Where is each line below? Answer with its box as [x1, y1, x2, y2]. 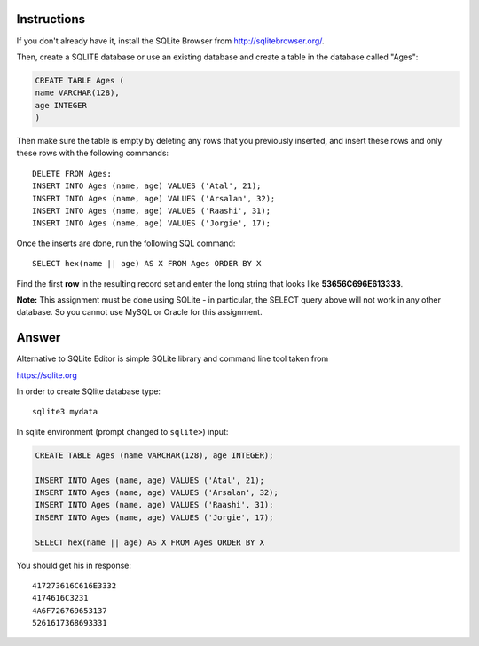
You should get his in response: [16, 560, 132, 571]
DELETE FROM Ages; [32, 169, 113, 178]
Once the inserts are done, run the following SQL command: [16, 238, 236, 248]
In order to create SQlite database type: [16, 386, 161, 397]
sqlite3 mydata [32, 406, 98, 417]
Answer [16, 330, 61, 345]
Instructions [16, 12, 86, 27]
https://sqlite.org [16, 369, 77, 381]
